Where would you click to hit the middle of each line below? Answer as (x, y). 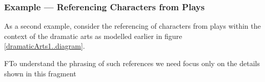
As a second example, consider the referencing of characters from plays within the (132, 26)
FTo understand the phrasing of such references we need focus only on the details (132, 63)
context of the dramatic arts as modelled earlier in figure (93, 36)
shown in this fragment (40, 73)
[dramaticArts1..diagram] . (45, 46)
